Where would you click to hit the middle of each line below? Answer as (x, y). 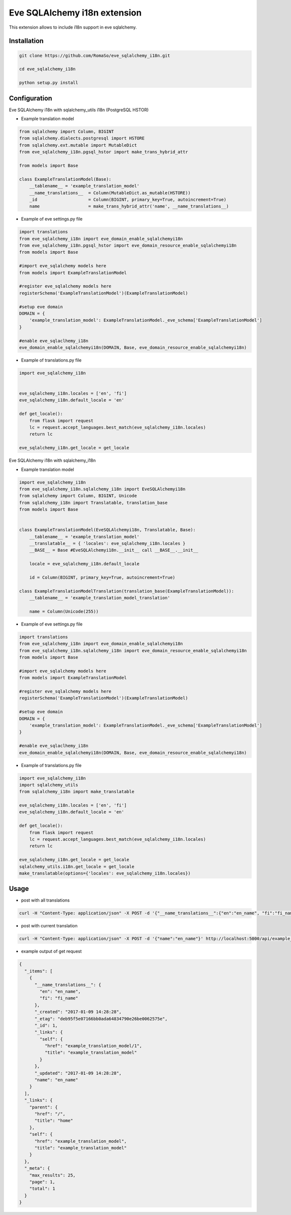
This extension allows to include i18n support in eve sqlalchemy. (73, 27)
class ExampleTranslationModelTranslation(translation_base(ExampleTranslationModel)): (127, 591)
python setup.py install (49, 83)
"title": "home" (54, 1121)
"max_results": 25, (53, 1175)
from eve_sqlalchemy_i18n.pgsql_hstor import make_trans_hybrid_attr (104, 152)
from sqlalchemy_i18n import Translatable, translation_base (93, 503)
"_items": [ (39, 971)
